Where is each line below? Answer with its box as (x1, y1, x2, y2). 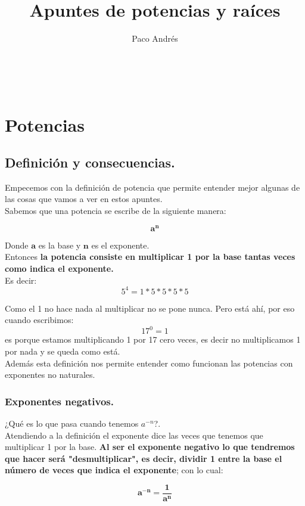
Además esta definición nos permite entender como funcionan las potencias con (5, 356, 293, 369)
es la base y (38, 238, 81, 251)
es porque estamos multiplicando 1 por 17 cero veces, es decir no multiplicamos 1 (5, 333, 301, 346)
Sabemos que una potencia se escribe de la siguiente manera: (5, 204, 226, 217)
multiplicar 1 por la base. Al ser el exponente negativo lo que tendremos (5, 440, 295, 453)
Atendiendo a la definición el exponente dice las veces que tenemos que (5, 429, 263, 441)
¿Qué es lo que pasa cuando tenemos (5, 417, 139, 429)
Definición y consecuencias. (5, 153, 175, 172)
